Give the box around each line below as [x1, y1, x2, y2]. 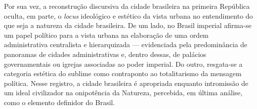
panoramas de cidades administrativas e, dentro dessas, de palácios [4, 49, 207, 59]
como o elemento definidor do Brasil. [4, 97, 115, 107]
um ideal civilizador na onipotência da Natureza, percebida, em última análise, [4, 87, 243, 98]
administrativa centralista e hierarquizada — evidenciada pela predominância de [4, 39, 248, 50]
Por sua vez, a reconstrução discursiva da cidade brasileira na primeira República [4, 1, 250, 11]
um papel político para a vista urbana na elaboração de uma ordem [4, 29, 209, 40]
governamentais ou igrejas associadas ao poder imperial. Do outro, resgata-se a [4, 58, 243, 69]
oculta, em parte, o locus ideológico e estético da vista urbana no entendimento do [4, 10, 253, 21]
